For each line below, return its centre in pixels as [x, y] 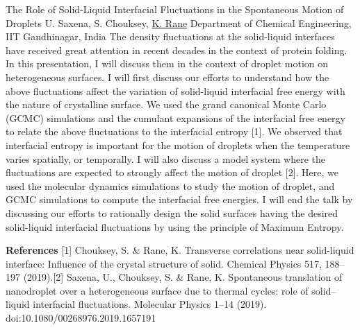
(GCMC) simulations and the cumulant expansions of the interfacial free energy [175, 118]
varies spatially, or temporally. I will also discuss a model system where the [166, 158]
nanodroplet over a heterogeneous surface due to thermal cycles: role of [157, 290]
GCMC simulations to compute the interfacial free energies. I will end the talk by [179, 199]
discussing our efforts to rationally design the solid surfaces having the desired [172, 212]
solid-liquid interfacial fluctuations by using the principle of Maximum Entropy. [175, 226]
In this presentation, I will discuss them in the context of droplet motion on [167, 63]
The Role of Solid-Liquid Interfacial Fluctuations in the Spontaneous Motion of [175, 9]
